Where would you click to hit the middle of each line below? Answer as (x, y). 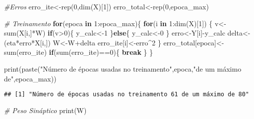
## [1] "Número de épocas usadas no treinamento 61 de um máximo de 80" (127, 95)
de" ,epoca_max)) (30, 78)
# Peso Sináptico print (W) (45, 110)
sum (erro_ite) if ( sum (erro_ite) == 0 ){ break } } (79, 52)
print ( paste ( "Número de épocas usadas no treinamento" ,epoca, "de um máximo (123, 68)
